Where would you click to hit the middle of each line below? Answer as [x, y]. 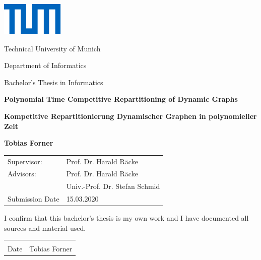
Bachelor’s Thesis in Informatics [54, 82]
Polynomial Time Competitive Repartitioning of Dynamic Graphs [121, 99]
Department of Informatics [45, 65]
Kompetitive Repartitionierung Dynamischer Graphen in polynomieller [130, 116]
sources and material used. [45, 227]
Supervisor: [25, 161]
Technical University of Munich [52, 48]
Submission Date [34, 199]
